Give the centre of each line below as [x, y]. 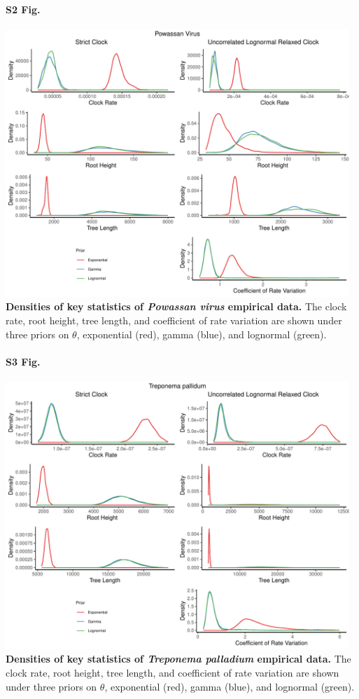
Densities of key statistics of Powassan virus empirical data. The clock [176, 306]
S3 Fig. [23, 361]
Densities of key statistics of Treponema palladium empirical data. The [178, 659]
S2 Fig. [23, 9]
